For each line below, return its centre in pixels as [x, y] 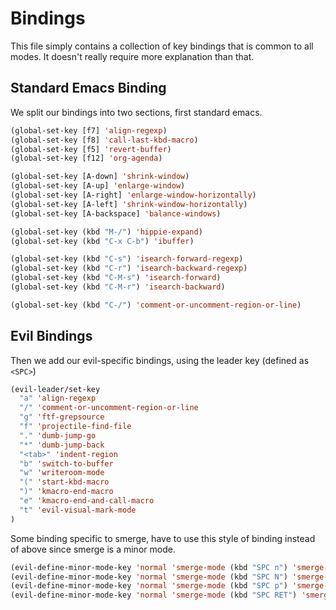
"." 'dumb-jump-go [58, 435]
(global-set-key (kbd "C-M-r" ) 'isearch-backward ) [118, 287]
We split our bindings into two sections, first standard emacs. [136, 112]
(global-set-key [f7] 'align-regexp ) [89, 130]
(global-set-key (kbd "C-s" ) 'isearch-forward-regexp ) [127, 259]
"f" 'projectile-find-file [75, 427]
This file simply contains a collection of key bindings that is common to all [162, 46]
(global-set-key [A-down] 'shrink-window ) [100, 177]
